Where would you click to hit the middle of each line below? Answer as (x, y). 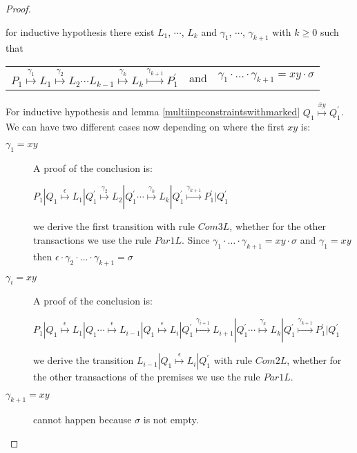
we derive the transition (84, 360)
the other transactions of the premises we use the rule (147, 377)
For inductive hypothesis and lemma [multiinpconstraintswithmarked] (153, 112)
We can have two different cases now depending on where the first (145, 126)
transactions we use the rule (93, 240)
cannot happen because (83, 420)
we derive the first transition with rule (114, 226)
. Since (195, 240)
